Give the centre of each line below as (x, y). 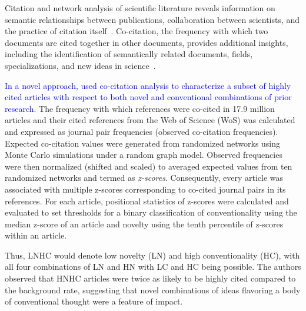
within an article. (36, 235)
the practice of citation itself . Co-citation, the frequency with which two (137, 31)
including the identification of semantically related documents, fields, (129, 54)
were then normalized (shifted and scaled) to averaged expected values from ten (149, 166)
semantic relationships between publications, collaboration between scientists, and (152, 19)
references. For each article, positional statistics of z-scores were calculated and (147, 201)
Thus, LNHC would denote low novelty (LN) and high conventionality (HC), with (152, 255)
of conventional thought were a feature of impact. (94, 301)
